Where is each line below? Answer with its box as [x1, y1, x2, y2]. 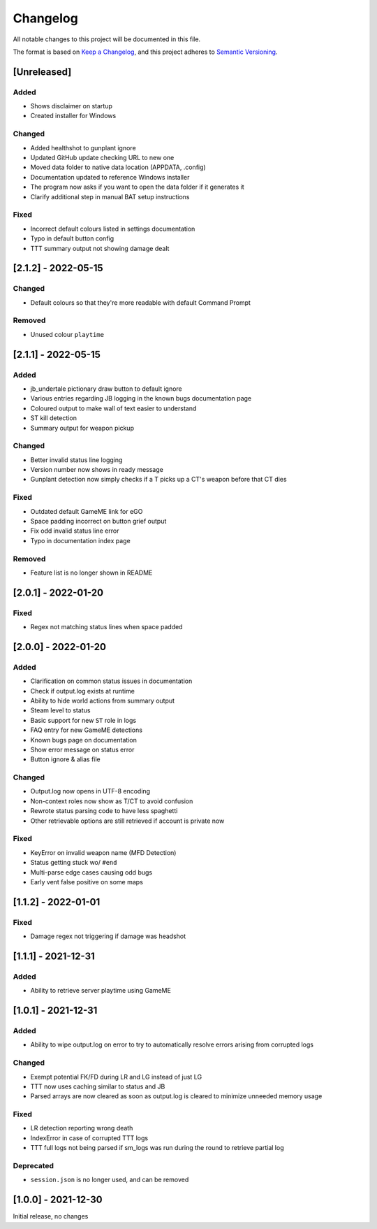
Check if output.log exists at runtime [30, 687, 135, 695]
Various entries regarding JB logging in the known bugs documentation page [30, 394, 252, 403]
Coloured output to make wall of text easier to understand [30, 404, 197, 412]
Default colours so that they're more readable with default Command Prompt [30, 298, 251, 307]
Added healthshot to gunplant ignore [30, 143, 136, 152]
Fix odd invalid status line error [30, 526, 119, 535]
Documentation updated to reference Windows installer [30, 173, 190, 181]
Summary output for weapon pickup [30, 424, 134, 432]
